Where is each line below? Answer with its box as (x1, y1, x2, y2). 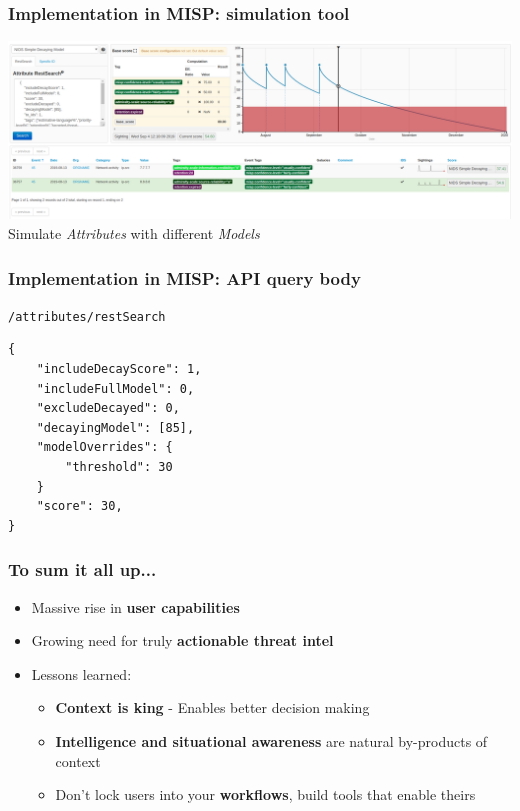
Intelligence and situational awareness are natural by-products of (55, 730, 488, 751)
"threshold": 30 (65, 460, 173, 475)
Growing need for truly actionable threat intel (31, 630, 334, 651)
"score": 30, (36, 499, 123, 514)
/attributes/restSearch (8, 309, 166, 324)
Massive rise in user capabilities (31, 596, 240, 617)
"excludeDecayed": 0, (36, 401, 180, 416)
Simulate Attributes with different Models (8, 222, 260, 243)
